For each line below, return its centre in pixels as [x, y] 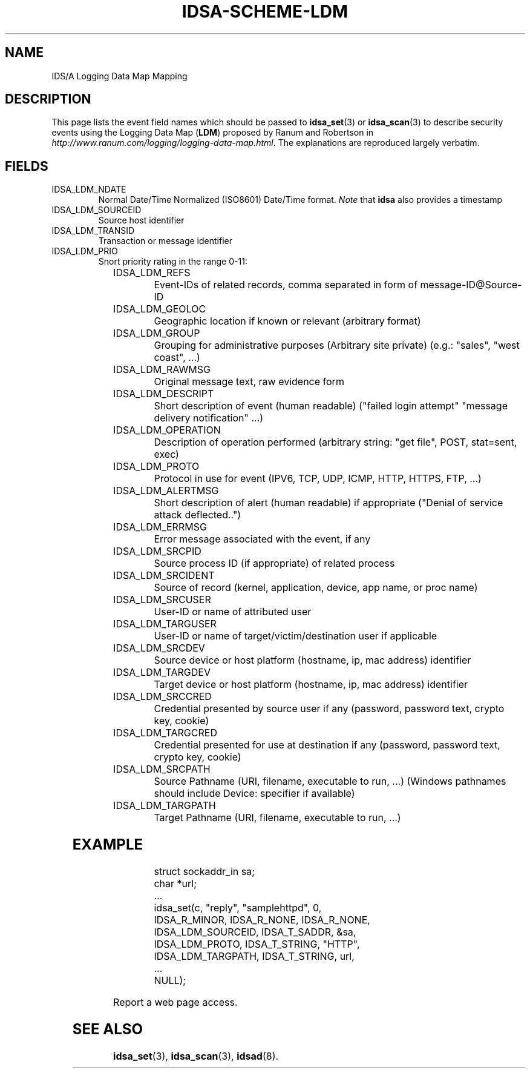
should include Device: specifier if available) [254, 794]
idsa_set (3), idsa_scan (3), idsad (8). [196, 1056]
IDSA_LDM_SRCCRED [162, 697]
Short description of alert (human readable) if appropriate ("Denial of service [329, 503]
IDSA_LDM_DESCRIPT [164, 394]
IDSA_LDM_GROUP [157, 333]
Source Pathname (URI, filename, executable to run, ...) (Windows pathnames [330, 781]
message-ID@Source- [471, 285]
